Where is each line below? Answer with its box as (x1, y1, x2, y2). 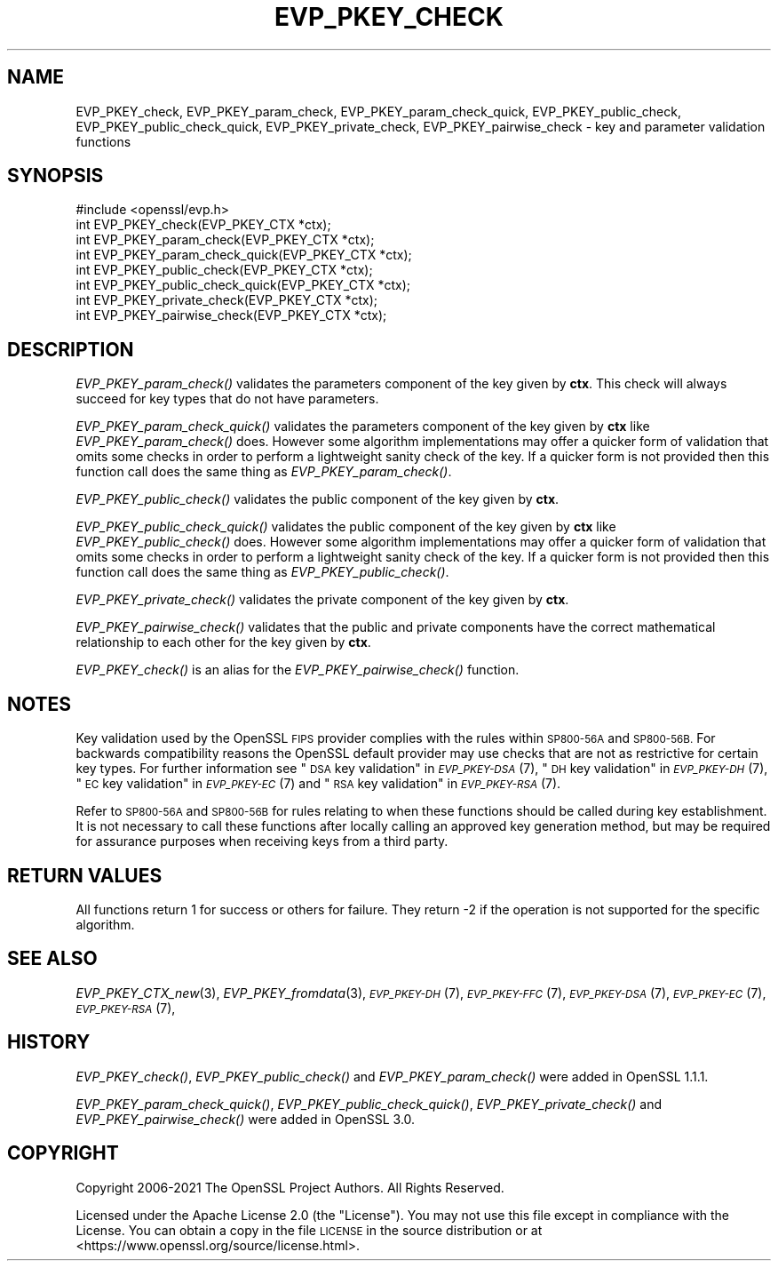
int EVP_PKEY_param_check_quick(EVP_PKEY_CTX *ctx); (75, 247, 412, 263)
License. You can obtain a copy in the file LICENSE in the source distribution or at (75, 1222, 543, 1238)
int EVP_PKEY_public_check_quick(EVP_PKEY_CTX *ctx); (75, 277, 410, 293)
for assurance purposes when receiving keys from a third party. (75, 833, 449, 849)
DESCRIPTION (7, 338, 134, 361)
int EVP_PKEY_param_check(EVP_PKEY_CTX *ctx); (75, 232, 375, 248)
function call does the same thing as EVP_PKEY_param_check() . (75, 464, 452, 480)
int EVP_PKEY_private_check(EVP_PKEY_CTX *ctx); (75, 292, 378, 308)
